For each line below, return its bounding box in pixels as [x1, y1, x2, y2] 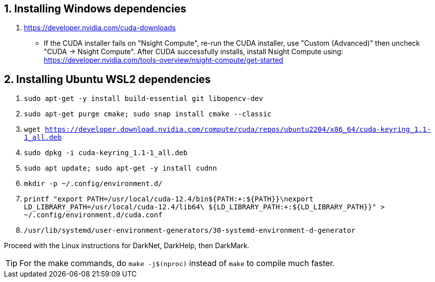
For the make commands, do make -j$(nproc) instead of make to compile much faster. [19, 258, 335, 269]
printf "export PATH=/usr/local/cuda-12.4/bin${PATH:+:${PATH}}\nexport [24, 195, 314, 203]
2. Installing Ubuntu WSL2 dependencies [4, 73, 211, 86]
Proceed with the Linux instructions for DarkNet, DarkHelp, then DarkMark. [4, 241, 249, 250]
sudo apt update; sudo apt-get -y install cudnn [24, 164, 217, 173]
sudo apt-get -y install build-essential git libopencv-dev [24, 94, 263, 103]
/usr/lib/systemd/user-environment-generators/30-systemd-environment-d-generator [24, 226, 355, 235]
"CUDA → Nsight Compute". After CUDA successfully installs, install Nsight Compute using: [44, 47, 343, 56]
